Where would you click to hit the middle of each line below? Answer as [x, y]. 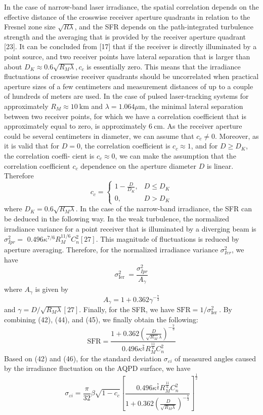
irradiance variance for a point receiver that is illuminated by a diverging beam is [130, 228]
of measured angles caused [215, 358]
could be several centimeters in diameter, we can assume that [99, 136]
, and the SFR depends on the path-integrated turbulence [164, 27]
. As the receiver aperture [203, 126]
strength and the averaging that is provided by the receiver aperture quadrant [125, 36]
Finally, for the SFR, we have [129, 309]
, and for [204, 146]
